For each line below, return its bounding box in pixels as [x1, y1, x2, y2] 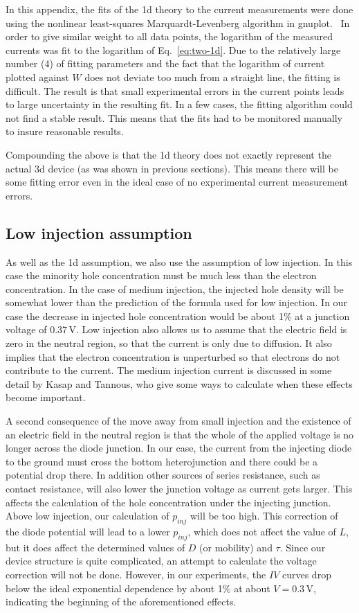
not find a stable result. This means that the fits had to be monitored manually [6, 110, 342, 125]
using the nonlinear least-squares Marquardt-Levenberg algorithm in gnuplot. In [6, 15, 350, 30]
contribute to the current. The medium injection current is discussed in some [6, 363, 332, 377]
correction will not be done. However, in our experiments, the [6, 567, 266, 581]
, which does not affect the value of [187, 524, 336, 538]
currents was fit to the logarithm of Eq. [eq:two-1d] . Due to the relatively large [6, 42, 341, 57]
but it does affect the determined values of [6, 540, 185, 554]
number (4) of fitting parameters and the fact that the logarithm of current [6, 56, 325, 71]
